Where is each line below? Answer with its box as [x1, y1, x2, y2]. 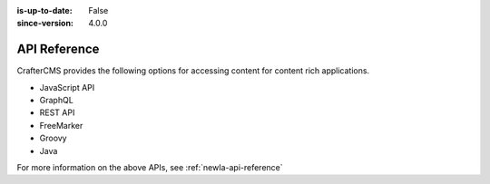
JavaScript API [39, 82, 95, 92]
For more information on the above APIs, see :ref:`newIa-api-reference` [16, 162, 283, 173]
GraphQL [39, 95, 74, 106]
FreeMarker [39, 120, 83, 131]
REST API [39, 107, 75, 118]
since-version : [16, 18, 74, 29]
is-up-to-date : [16, 5, 73, 15]
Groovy [39, 132, 67, 144]
